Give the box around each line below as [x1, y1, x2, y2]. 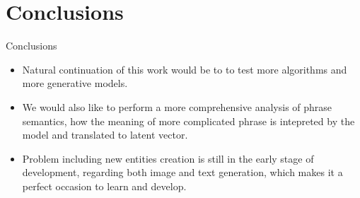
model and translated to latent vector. [22, 127, 188, 142]
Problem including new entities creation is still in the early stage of [22, 151, 314, 165]
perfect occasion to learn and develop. [22, 178, 187, 193]
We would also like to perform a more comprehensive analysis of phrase [22, 99, 332, 114]
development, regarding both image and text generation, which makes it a [22, 165, 343, 180]
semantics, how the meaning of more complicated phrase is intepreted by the [22, 113, 355, 128]
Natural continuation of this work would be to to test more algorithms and [22, 62, 347, 76]
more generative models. [22, 76, 128, 91]
